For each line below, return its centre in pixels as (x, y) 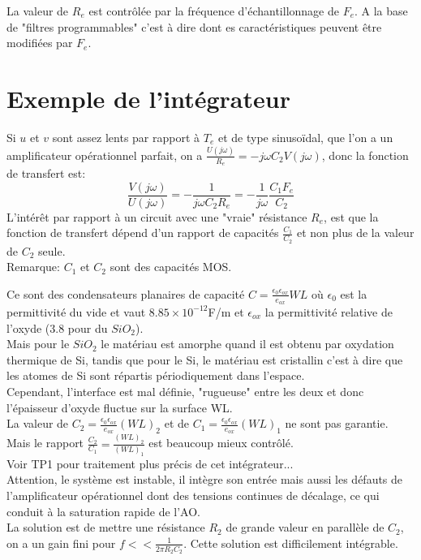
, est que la (351, 216)
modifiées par (40, 43)
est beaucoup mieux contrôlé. (221, 443)
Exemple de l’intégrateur (148, 98)
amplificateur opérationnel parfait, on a (105, 155)
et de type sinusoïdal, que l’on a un (305, 137)
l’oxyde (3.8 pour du (57, 327)
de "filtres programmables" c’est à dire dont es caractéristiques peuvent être (194, 26)
